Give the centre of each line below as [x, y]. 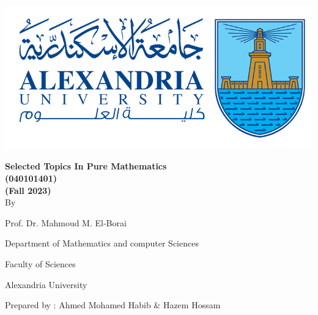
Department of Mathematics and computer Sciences [102, 243]
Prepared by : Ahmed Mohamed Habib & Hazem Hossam [113, 305]
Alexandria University [46, 284]
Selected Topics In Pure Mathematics [86, 166]
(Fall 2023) [28, 190]
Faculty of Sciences [40, 264]
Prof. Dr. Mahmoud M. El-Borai [66, 222]
